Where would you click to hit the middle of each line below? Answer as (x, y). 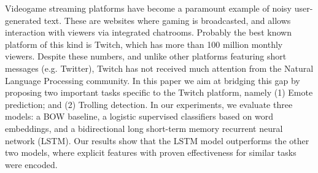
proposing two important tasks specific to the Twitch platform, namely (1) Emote (159, 92)
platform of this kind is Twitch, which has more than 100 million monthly (144, 44)
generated (23, 20)
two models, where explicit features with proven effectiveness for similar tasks (151, 152)
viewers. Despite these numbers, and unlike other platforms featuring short (146, 56)
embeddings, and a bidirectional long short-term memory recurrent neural (144, 128)
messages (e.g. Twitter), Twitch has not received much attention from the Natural (159, 68)
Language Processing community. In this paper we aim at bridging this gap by (153, 80)
